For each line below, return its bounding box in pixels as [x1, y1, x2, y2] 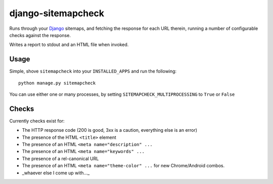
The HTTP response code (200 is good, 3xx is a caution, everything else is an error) [22, 127, 197, 133]
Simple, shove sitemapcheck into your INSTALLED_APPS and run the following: [9, 68, 177, 75]
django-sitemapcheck [9, 8, 105, 19]
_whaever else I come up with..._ [22, 170, 90, 176]
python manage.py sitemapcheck [18, 80, 96, 86]
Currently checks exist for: [9, 118, 65, 124]
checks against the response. [9, 32, 71, 38]
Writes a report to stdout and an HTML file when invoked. [9, 42, 129, 48]
